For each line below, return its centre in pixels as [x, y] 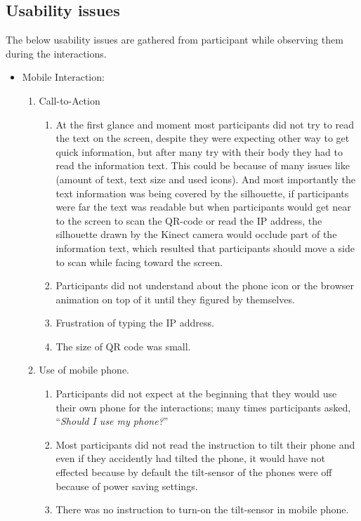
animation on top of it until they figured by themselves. [175, 299]
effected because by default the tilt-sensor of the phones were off [194, 472]
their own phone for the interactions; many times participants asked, [203, 407]
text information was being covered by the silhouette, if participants [202, 193]
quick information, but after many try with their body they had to [199, 151]
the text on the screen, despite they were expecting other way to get [203, 138]
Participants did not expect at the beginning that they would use [196, 394]
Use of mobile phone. [84, 370]
